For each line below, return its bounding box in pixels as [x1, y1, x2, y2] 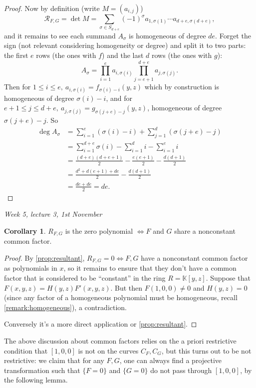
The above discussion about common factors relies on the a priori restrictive [4, 335, 237, 346]
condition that [4, 345, 48, 356]
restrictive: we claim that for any [4, 355, 104, 366]
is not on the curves [78, 345, 139, 356]
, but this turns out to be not [161, 345, 252, 356]
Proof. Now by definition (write [4, 3, 100, 13]
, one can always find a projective [119, 355, 222, 366]
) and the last [102, 49, 144, 60]
